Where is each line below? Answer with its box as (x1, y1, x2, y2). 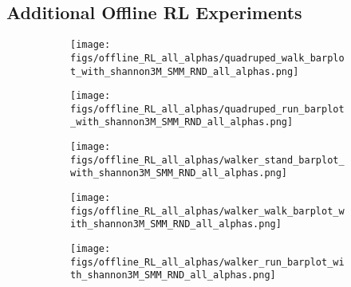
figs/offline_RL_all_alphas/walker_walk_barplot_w (70, 205, 345, 217)
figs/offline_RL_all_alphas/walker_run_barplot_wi (70, 256, 345, 268)
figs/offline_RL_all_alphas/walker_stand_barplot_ (70, 154, 345, 166)
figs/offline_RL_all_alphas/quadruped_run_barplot (70, 103, 345, 115)
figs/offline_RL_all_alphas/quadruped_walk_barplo (70, 52, 345, 64)
